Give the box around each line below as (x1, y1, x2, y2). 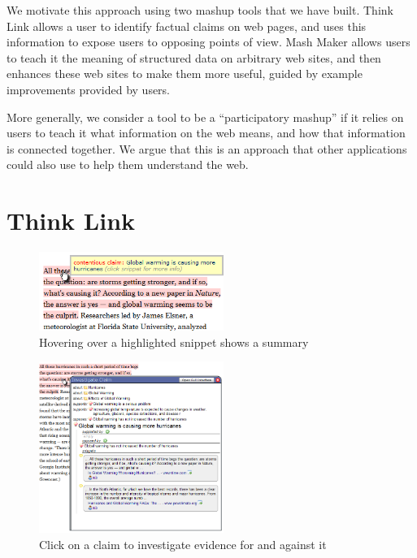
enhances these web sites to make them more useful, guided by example (7, 65, 363, 82)
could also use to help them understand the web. (7, 156, 249, 173)
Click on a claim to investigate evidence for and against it (39, 535, 327, 552)
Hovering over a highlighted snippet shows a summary (39, 333, 309, 350)
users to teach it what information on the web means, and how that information (7, 124, 406, 141)
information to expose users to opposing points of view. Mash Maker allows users (7, 33, 410, 50)
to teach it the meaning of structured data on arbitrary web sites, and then (7, 49, 381, 66)
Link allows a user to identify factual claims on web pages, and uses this (7, 17, 367, 34)
